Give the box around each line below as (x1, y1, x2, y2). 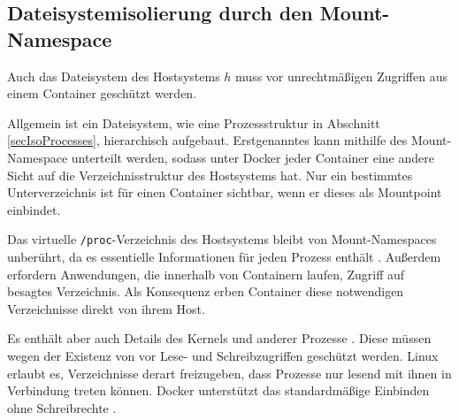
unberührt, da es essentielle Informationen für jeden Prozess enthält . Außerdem (7, 248, 441, 265)
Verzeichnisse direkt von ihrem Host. (7, 299, 205, 317)
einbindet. (7, 200, 61, 218)
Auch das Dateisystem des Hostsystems (7, 66, 220, 85)
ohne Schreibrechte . (7, 398, 117, 416)
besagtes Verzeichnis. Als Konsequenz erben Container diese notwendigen (7, 282, 404, 301)
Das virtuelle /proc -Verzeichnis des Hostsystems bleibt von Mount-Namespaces (7, 230, 437, 248)
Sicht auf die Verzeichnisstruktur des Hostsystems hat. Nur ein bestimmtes (7, 165, 413, 184)
